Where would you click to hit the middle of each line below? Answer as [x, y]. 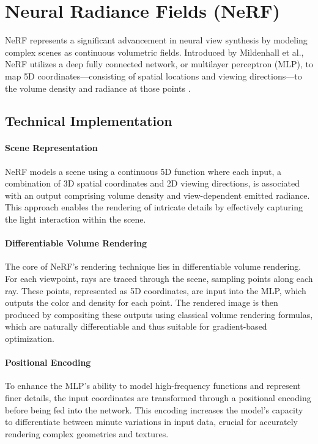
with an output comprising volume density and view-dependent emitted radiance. [157, 195]
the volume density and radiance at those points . [98, 88]
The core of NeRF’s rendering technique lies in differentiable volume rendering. [153, 266]
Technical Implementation [89, 121]
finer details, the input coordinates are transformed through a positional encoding [158, 397]
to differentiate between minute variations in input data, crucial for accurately [152, 422]
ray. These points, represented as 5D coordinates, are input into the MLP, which [156, 290]
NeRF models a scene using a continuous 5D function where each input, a [143, 171]
